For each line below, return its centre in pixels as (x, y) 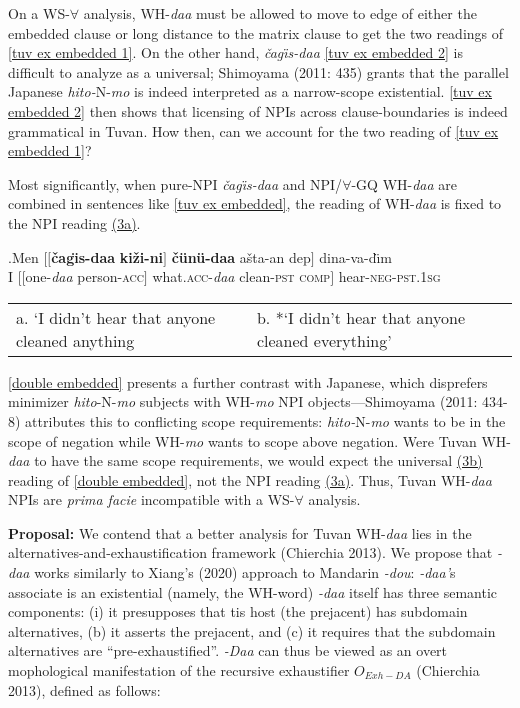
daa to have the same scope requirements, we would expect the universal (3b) (245, 460)
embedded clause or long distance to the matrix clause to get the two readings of (256, 32)
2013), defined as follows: (84, 689)
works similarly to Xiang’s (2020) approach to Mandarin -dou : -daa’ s (245, 572)
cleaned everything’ (324, 340)
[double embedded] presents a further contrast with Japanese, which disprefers (248, 381)
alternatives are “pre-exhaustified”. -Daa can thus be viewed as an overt (228, 650)
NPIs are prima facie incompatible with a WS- (151, 499)
